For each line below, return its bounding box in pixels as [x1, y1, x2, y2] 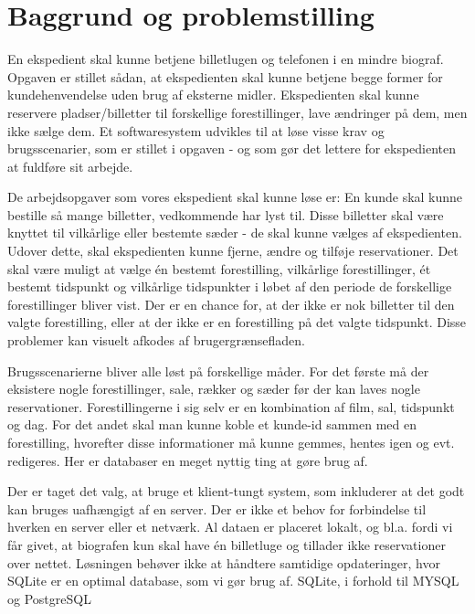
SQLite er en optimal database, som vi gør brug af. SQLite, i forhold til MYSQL [7, 571, 459, 590]
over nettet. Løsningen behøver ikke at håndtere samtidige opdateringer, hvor [7, 553, 440, 572]
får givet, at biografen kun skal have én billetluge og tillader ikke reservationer [7, 535, 446, 554]
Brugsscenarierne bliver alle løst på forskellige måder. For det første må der [7, 361, 429, 380]
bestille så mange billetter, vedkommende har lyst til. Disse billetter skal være [7, 205, 444, 224]
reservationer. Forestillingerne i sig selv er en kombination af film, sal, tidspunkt [7, 397, 455, 416]
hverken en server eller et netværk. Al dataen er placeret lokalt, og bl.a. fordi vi [7, 517, 453, 536]
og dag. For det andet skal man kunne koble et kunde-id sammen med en [7, 415, 417, 434]
